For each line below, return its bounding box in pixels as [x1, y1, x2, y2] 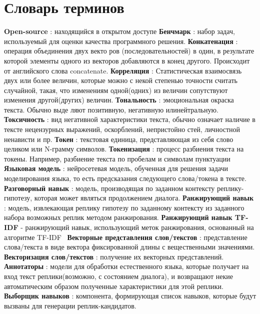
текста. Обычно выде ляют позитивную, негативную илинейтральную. [4, 104, 218, 114]
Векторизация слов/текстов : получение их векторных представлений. [4, 251, 224, 261]
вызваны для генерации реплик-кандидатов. [4, 300, 136, 310]
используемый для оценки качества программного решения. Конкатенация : [4, 35, 238, 46]
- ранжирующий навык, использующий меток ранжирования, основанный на [20, 222, 254, 232]
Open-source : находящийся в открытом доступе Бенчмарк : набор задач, [4, 26, 235, 36]
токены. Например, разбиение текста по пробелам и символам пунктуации [4, 153, 230, 163]
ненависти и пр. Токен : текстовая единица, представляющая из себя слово [4, 133, 233, 144]
